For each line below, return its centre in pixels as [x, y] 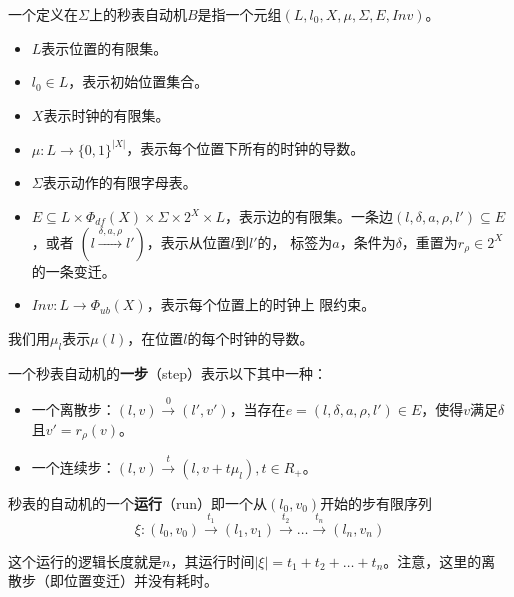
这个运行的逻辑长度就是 [85, 560]
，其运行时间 [212, 560]
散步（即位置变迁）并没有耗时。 [113, 580]
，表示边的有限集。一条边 [309, 216]
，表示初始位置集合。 [138, 81]
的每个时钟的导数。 [250, 337]
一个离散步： [73, 408]
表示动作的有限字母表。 [119, 182]
